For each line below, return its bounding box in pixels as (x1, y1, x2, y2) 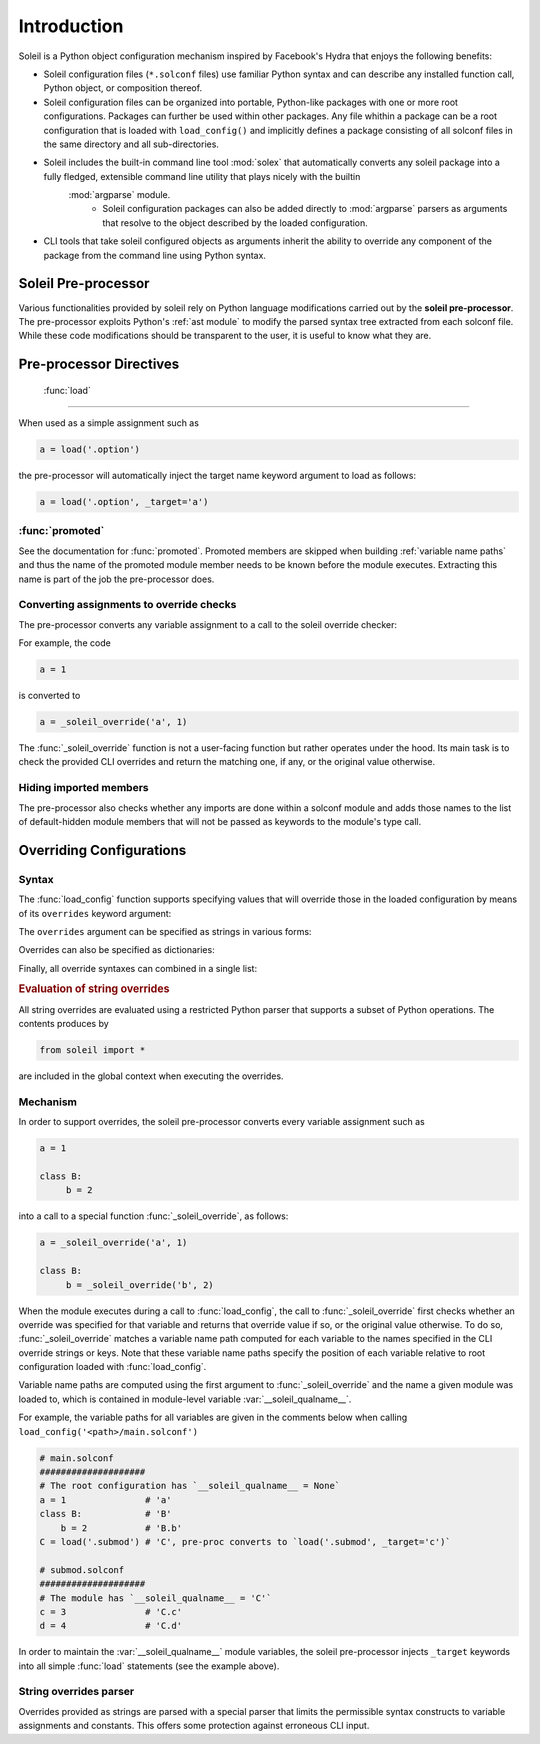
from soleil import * (39, 1045, 146, 1056)
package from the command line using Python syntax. (43, 249, 267, 261)
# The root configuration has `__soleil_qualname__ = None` (39, 1480, 341, 1492)
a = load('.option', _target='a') (39, 496, 209, 508)
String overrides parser (18, 1685, 135, 1699)
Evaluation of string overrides (18, 982, 170, 996)
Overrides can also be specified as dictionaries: (18, 944, 215, 956)
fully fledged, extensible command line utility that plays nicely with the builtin (43, 170, 361, 182)
